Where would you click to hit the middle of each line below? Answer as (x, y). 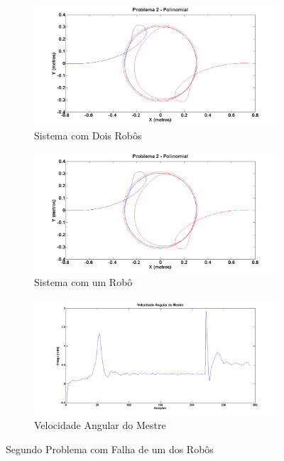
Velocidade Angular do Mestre (100, 425)
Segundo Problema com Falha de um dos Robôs (110, 449)
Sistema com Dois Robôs (88, 135)
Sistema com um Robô (83, 282)
